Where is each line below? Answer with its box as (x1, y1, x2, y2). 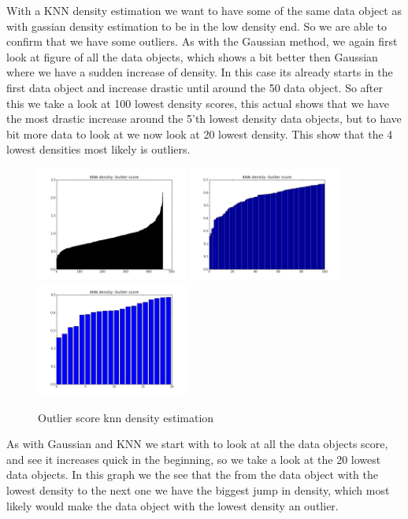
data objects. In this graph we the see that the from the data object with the (6, 466, 379, 483)
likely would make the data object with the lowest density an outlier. (6, 497, 339, 513)
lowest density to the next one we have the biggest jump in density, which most (6, 481, 390, 498)
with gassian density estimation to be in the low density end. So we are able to (6, 17, 387, 34)
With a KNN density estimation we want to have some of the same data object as (6, 2, 402, 18)
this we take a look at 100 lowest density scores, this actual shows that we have (6, 95, 389, 111)
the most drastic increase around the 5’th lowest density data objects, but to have (6, 110, 402, 127)
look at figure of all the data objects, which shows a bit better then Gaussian (6, 48, 378, 65)
